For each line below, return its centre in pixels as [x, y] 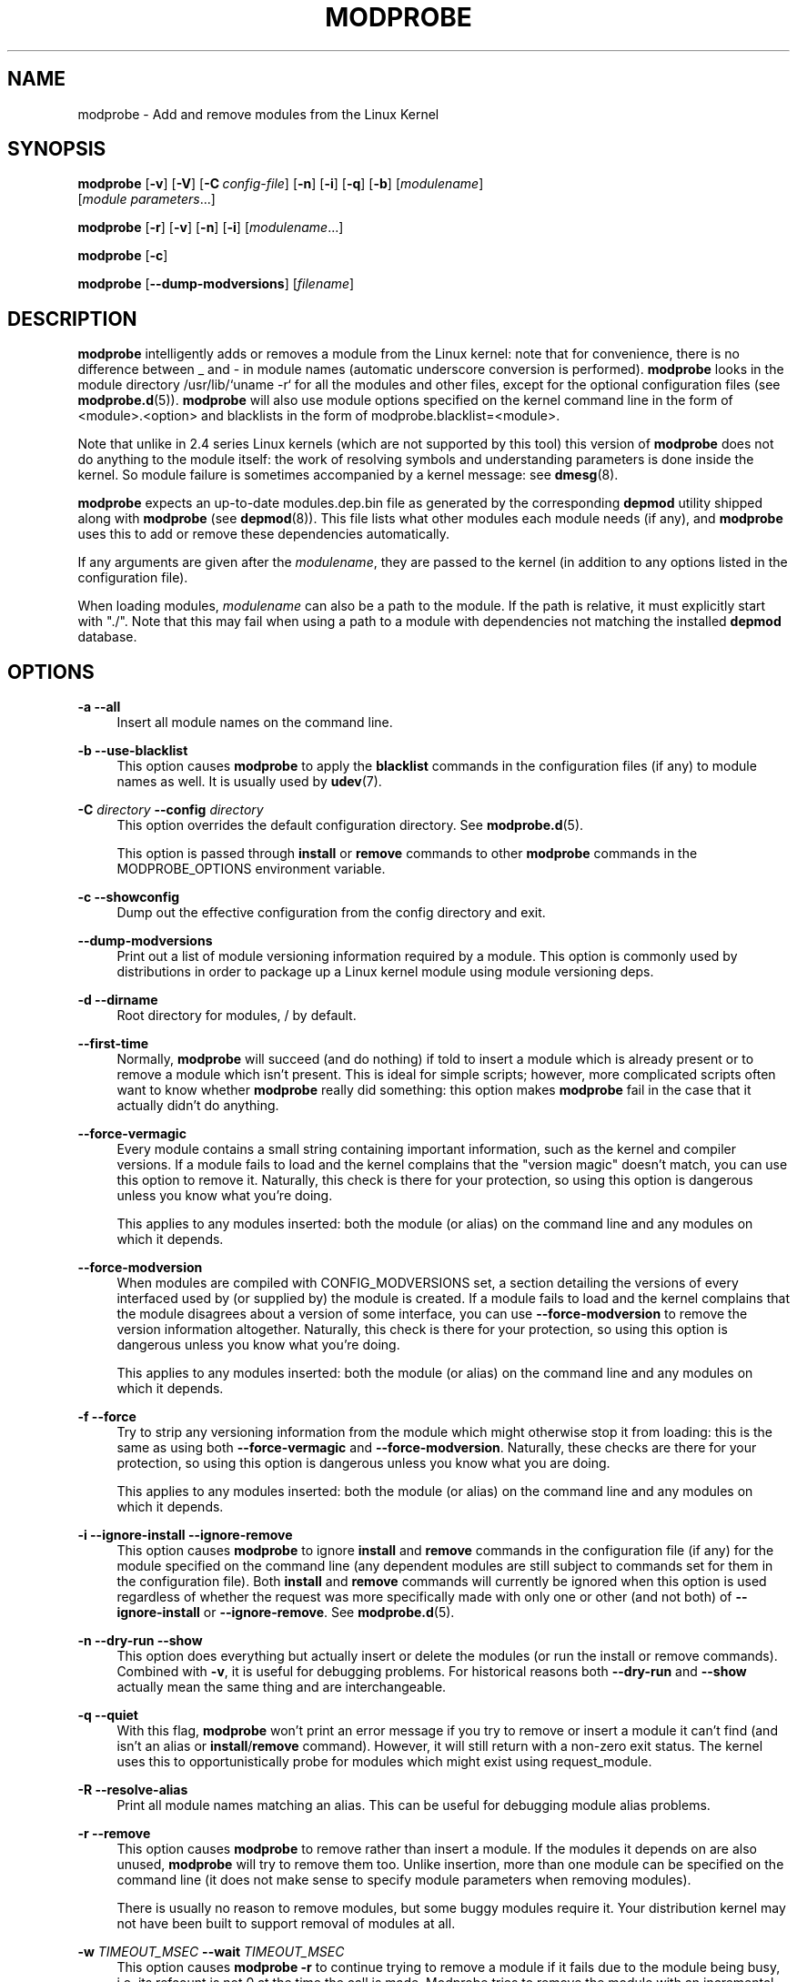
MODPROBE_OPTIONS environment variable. [251, 869]
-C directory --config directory [171, 810]
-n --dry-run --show [140, 1641]
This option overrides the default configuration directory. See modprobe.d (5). [350, 825]
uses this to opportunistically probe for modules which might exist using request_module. [384, 1762]
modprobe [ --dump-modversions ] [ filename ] [216, 284]
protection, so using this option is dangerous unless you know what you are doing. [363, 1463]
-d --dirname [118, 1000]
